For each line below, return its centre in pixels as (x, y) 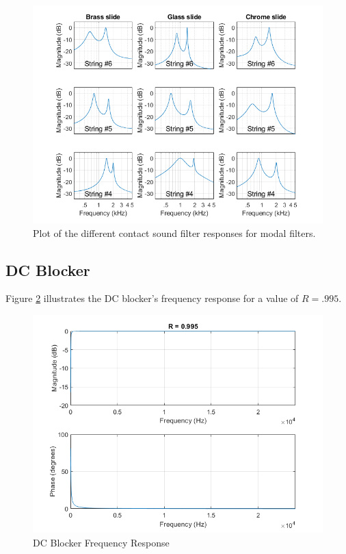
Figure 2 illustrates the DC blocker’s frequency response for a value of (152, 298)
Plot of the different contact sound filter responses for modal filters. (174, 232)
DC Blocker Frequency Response (101, 542)
